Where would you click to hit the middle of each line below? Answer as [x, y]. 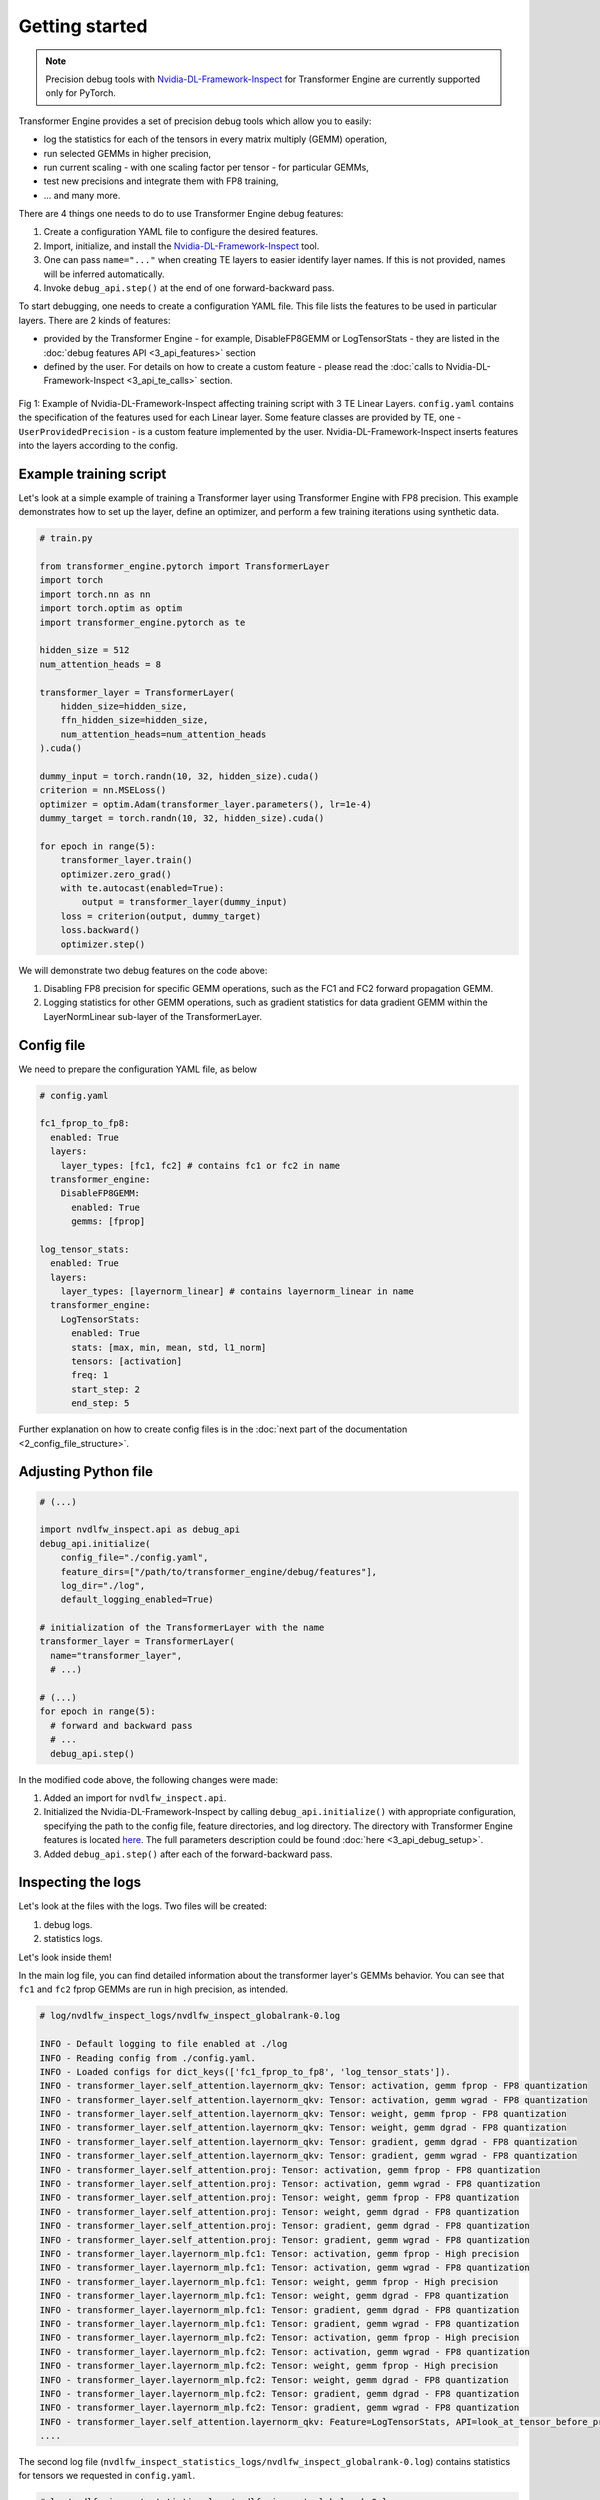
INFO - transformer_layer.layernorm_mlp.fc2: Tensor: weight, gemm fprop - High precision [269, 2366]
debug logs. [68, 1924]
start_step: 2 [105, 1389]
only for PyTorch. [81, 93]
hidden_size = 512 [84, 650]
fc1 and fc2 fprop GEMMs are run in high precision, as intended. [153, 1989]
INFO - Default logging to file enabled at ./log [163, 2044]
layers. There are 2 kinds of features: [94, 320]
